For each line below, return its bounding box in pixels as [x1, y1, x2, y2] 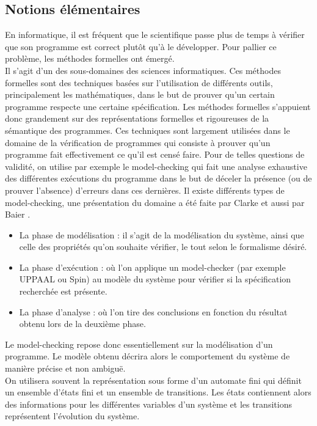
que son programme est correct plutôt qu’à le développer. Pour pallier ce [5, 40, 277, 53]
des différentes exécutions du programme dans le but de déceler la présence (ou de [5, 172, 312, 185]
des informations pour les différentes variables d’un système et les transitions [5, 397, 292, 410]
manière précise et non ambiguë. [5, 362, 126, 375]
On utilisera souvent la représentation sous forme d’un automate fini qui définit [5, 373, 302, 386]
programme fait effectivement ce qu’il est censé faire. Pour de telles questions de [5, 148, 305, 161]
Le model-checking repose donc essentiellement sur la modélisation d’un [5, 337, 273, 350]
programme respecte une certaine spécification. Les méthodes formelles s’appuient [5, 100, 311, 112]
